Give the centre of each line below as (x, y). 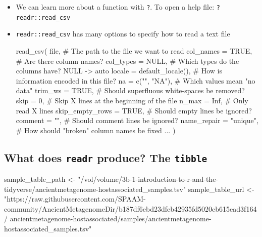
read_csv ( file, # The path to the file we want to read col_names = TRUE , (134, 50)
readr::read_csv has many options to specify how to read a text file (123, 34)
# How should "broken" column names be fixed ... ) (96, 130)
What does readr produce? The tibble (106, 157)
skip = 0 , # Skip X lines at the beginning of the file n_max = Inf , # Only (132, 100)
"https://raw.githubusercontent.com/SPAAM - (75, 199)
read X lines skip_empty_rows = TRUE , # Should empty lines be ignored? (134, 110)
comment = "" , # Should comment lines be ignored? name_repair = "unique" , (137, 120)
